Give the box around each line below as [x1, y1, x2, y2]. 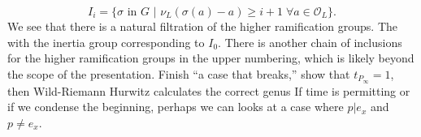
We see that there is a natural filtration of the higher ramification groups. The [7, 18, 397, 34]
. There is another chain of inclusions [218, 33, 402, 50]
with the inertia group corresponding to [7, 33, 205, 50]
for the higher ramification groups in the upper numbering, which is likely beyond [7, 49, 414, 66]
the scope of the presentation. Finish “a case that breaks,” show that [7, 65, 350, 82]
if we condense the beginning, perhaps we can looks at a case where [7, 98, 344, 115]
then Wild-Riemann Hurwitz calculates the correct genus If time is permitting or [7, 82, 410, 99]
